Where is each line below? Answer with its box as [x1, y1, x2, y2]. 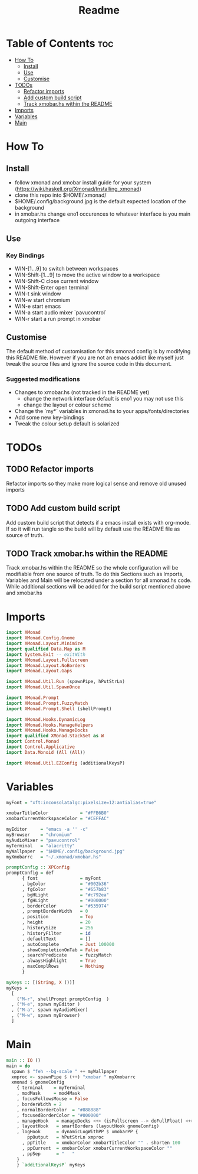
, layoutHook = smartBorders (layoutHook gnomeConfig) [16, 1123, 160, 1129]
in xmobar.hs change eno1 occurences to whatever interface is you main [14, 210, 191, 217]
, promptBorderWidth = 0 [21, 908, 88, 915]
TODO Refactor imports [6, 464, 94, 474]
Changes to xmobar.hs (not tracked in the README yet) [14, 388, 150, 396]
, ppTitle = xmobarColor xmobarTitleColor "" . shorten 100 [21, 1140, 181, 1146]
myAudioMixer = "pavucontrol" [6, 837, 81, 843]
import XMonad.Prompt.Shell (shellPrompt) [6, 705, 112, 712]
